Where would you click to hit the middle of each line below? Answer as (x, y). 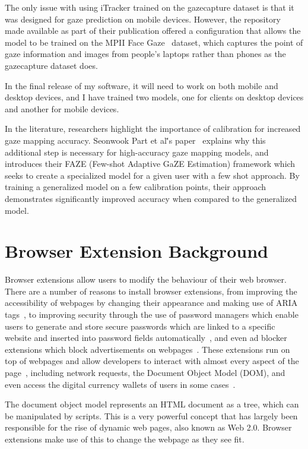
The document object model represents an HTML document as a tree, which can (152, 404)
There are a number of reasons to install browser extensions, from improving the (151, 291)
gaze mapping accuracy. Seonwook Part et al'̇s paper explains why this (135, 140)
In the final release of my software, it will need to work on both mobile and (142, 85)
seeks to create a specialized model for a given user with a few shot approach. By (152, 175)
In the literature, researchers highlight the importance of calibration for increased (153, 129)
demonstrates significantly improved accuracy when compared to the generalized (151, 198)
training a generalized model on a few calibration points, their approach (136, 187)
